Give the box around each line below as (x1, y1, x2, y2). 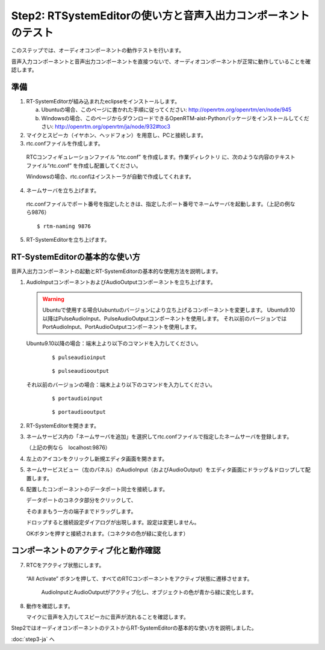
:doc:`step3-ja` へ (11, 635, 55, 643)
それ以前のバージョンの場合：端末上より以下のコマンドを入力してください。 (26, 381, 216, 388)
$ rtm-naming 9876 (37, 222, 91, 230)
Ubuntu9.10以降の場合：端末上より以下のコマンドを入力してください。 (26, 340, 202, 347)
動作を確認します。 (26, 602, 73, 610)
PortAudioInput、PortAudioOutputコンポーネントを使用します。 (42, 323, 200, 330)
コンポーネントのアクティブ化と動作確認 (11, 545, 161, 556)
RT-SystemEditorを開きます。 (26, 422, 99, 429)
